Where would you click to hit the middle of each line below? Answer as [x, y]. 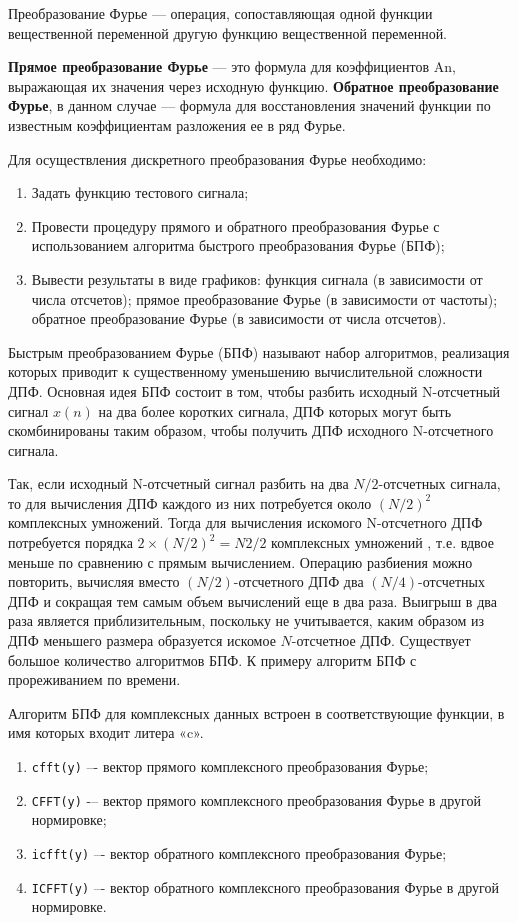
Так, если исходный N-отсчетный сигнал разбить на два [178, 483]
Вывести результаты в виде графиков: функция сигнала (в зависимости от [257, 278]
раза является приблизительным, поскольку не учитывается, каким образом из [246, 620]
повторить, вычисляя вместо [94, 581]
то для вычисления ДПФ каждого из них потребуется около [190, 502]
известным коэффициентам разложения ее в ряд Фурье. [177, 124]
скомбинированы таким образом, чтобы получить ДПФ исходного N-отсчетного [251, 430]
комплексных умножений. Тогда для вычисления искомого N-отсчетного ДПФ [245, 522]
